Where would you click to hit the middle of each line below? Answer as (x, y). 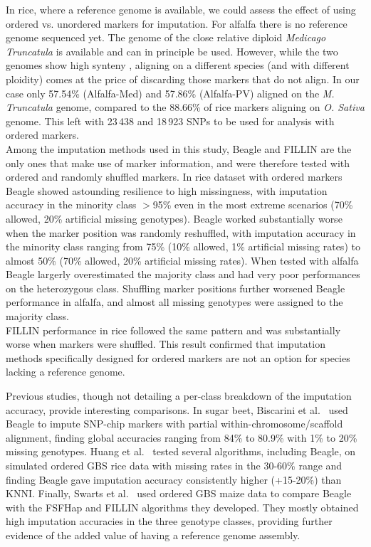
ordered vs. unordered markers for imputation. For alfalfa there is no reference (177, 23)
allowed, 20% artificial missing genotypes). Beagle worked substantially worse (174, 218)
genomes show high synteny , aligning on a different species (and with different (178, 65)
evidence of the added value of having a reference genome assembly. (153, 535)
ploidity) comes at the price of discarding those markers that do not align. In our (183, 79)
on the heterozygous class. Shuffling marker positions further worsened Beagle (176, 288)
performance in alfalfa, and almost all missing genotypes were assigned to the (174, 302)
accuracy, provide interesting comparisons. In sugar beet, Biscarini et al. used (177, 409)
